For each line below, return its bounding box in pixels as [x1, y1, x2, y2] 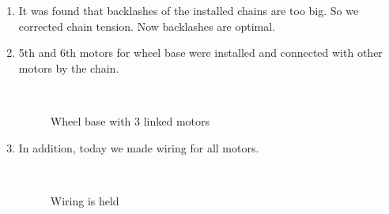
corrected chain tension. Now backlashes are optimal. [18, 17, 276, 34]
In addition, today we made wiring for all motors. [18, 139, 259, 156]
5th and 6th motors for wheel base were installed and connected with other [18, 44, 383, 61]
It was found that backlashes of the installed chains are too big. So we [18, 2, 359, 18]
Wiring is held [50, 192, 119, 208]
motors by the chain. [18, 59, 119, 76]
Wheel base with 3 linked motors [50, 112, 210, 129]
